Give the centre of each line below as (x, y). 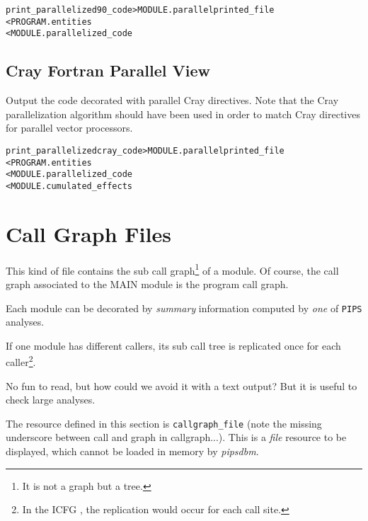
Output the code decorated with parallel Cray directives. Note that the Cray (172, 100)
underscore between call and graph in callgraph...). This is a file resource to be (176, 437)
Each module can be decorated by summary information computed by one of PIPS (184, 308)
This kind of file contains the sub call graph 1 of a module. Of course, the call (172, 269)
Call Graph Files (88, 233)
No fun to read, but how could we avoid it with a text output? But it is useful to (182, 385)
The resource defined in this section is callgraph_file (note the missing (164, 423)
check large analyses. (51, 400)
